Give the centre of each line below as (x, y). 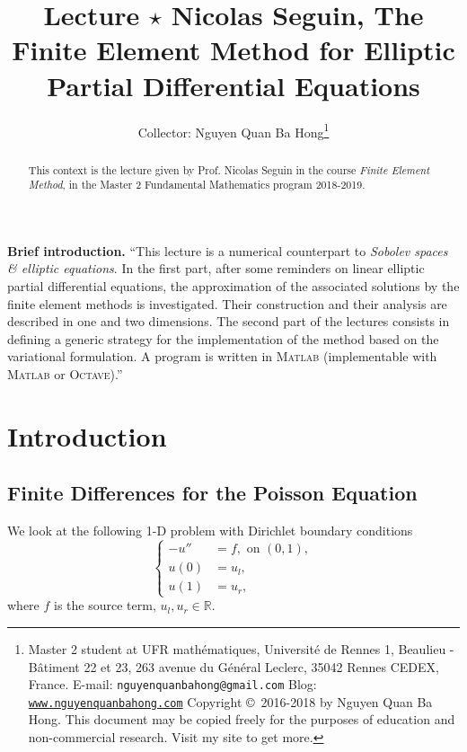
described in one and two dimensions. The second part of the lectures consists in (229, 321)
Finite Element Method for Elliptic (233, 50)
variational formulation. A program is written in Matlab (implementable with (222, 356)
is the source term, (105, 605)
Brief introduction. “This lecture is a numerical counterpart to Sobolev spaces (228, 250)
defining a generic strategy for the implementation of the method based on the (223, 338)
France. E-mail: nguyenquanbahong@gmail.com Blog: (172, 684)
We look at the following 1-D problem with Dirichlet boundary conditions (210, 531)
